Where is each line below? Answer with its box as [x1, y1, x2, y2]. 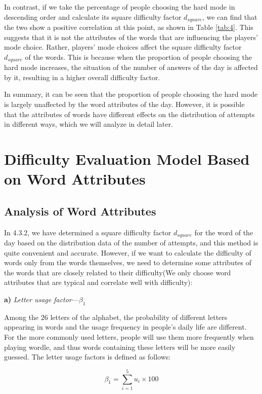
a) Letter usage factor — [4, 294, 79, 305]
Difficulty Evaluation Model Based [4, 149, 250, 169]
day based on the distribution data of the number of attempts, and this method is [4, 237, 258, 248]
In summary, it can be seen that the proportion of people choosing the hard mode [4, 89, 258, 99]
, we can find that [202, 11, 257, 22]
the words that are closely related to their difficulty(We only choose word [4, 267, 231, 277]
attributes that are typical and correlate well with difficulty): [4, 277, 193, 288]
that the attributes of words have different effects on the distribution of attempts [4, 109, 255, 119]
